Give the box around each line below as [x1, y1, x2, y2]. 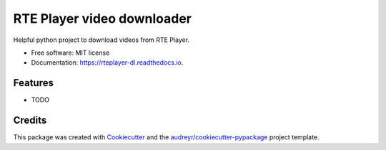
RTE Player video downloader [13, 11, 192, 26]
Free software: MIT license [31, 48, 110, 57]
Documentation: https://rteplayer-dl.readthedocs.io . [31, 58, 184, 67]
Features [13, 77, 54, 89]
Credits [13, 114, 47, 127]
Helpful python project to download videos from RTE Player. [13, 36, 189, 44]
